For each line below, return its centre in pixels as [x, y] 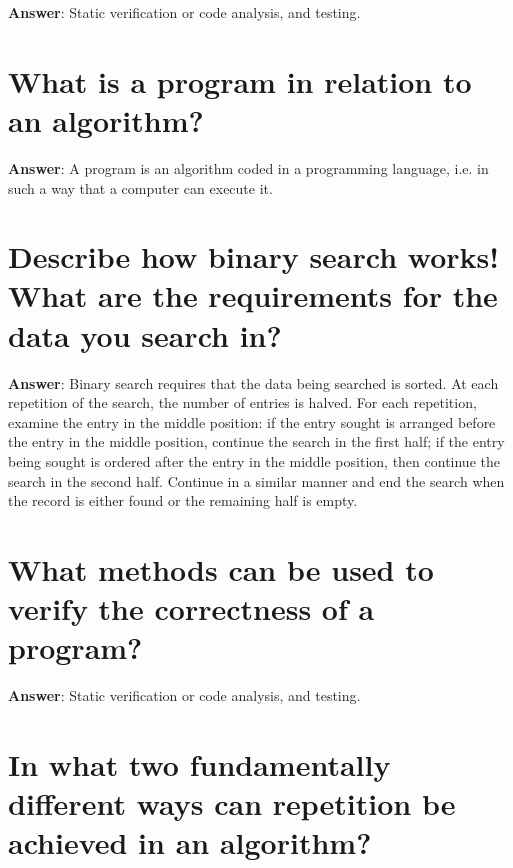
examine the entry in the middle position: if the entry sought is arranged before [252, 421]
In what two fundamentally [199, 764]
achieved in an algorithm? [190, 842]
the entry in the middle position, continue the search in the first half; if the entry [256, 441]
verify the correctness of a [191, 608]
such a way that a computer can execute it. [140, 187]
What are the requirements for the [253, 295]
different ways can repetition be [232, 803]
